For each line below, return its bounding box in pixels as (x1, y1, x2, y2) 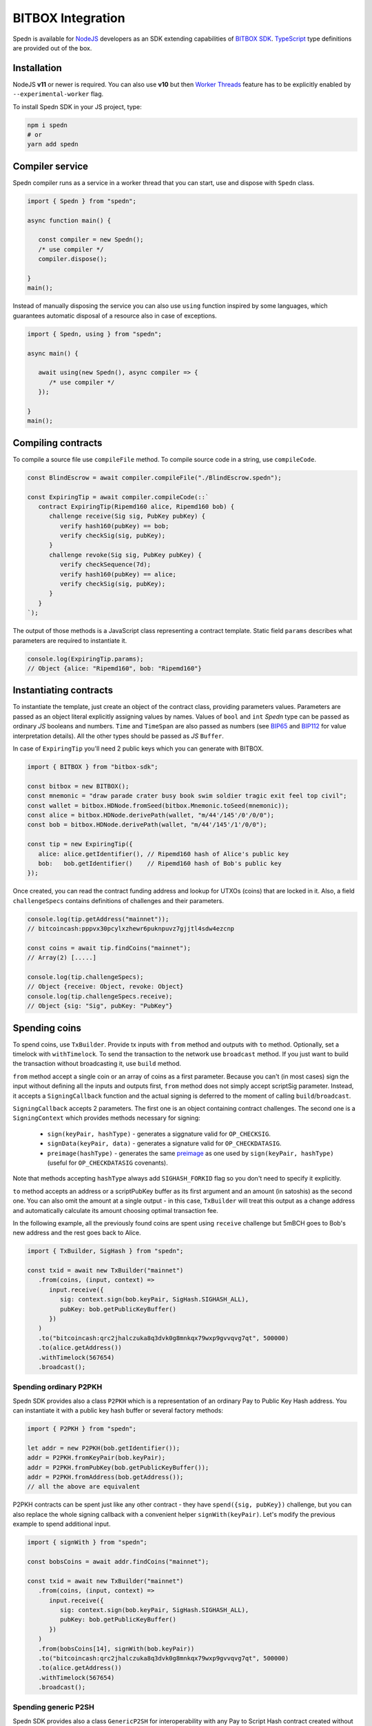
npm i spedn (27, 121, 68, 129)
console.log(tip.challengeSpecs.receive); (27, 992, 173, 1000)
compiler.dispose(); (38, 255, 108, 263)
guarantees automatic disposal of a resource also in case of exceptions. (12, 311, 217, 320)
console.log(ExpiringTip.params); (27, 654, 144, 663)
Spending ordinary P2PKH (12, 1382, 103, 1392)
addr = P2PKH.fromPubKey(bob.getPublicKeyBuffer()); (27, 1464, 209, 1471)
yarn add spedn (27, 140, 79, 148)
